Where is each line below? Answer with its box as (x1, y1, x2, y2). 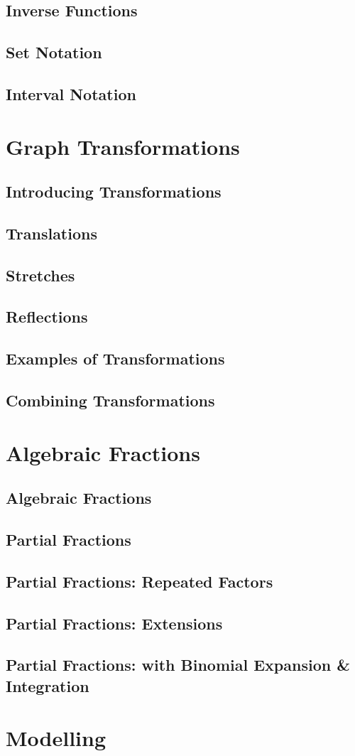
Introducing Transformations (6, 180, 222, 202)
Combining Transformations (6, 389, 215, 411)
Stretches (6, 264, 75, 286)
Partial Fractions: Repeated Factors (6, 570, 273, 592)
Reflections (6, 306, 88, 328)
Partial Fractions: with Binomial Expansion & (6, 654, 350, 676)
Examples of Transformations (6, 347, 225, 369)
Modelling (6, 723, 106, 752)
